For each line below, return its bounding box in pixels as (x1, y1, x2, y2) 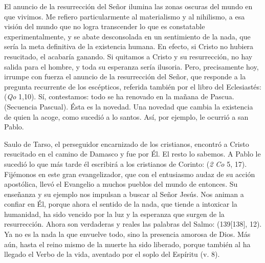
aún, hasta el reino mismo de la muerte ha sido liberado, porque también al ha (4, 238, 251, 249)
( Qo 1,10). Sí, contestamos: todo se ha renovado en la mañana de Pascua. (4, 91, 234, 102)
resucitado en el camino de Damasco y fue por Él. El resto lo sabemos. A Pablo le (4, 148, 261, 159)
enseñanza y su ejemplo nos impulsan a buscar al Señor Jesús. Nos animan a (4, 188, 244, 199)
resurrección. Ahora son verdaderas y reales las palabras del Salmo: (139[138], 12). (4, 218, 262, 229)
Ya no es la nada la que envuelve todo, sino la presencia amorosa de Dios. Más (4, 229, 251, 239)
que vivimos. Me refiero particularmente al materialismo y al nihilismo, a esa (4, 11, 245, 21)
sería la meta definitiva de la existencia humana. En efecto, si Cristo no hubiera (4, 41, 254, 52)
